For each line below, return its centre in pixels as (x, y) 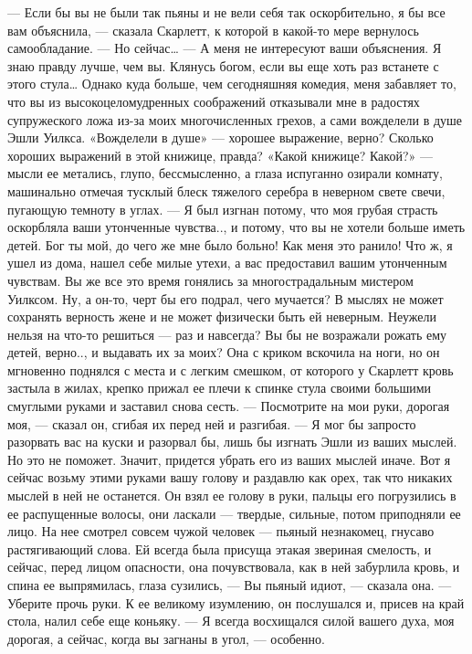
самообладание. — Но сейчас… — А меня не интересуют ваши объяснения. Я (225, 48)
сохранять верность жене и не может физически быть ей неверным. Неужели (222, 316)
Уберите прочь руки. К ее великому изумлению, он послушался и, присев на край (236, 602)
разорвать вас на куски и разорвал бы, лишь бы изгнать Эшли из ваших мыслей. (232, 442)
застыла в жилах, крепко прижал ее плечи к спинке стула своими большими (220, 388)
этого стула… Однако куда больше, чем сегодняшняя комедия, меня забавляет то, (232, 84)
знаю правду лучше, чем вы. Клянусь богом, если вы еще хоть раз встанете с (223, 65)
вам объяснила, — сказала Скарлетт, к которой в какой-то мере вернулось (213, 30)
